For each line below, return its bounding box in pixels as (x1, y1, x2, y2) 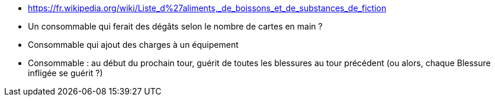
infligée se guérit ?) (28, 68, 103, 78)
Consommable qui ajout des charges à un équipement (28, 40, 239, 50)
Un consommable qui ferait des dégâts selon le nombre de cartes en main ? (28, 21, 323, 31)
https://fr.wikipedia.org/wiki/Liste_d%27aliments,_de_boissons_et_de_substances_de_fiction (28, 3, 387, 13)
